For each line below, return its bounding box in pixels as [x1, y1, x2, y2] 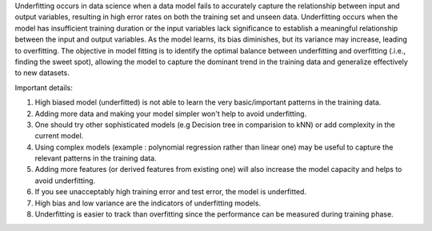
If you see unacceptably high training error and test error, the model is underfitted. [34, 187, 307, 197]
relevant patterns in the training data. [34, 153, 157, 163]
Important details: [14, 82, 74, 92]
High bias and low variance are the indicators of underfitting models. [34, 198, 262, 208]
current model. [34, 131, 84, 141]
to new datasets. [14, 68, 70, 78]
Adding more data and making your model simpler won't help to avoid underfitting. [34, 109, 307, 118]
